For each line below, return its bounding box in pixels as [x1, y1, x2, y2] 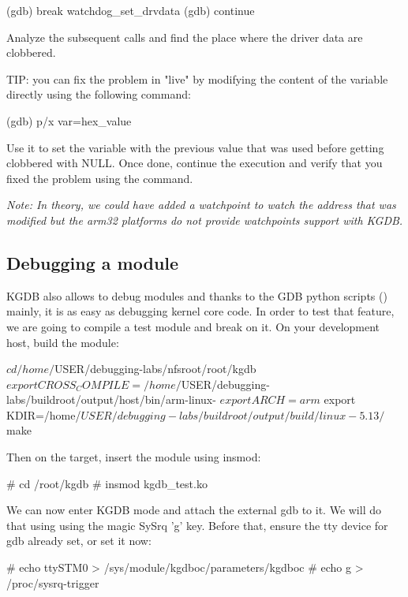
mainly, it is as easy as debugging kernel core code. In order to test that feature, [6, 303, 395, 319]
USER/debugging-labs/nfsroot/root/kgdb [54, 360, 256, 377]
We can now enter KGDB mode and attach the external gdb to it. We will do [6, 502, 381, 518]
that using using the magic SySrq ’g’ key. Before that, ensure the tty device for [6, 517, 388, 533]
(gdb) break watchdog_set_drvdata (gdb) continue [6, 2, 255, 18]
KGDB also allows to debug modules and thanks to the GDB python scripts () [6, 287, 387, 304]
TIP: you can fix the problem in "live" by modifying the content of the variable [6, 70, 388, 87]
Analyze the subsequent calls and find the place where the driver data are [6, 28, 363, 45]
